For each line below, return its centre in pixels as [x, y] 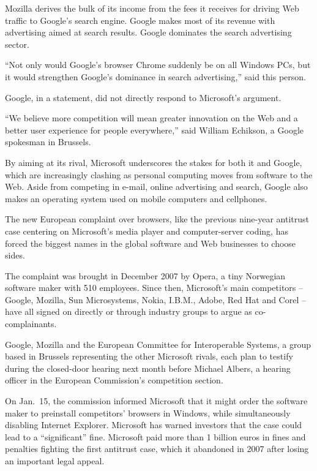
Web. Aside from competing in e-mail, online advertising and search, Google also [156, 187]
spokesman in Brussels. [48, 142]
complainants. [31, 324]
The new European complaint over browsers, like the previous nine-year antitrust [157, 219]
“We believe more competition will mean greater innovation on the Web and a [151, 118]
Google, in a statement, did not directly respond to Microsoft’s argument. [143, 97]
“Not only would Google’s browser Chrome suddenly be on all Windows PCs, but [158, 65]
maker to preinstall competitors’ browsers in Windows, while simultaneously [148, 413]
